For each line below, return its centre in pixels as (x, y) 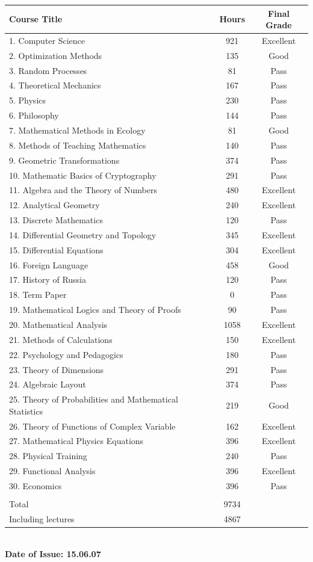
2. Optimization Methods (56, 55)
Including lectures (42, 518)
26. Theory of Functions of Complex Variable (92, 426)
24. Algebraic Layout (48, 384)
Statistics (26, 411)
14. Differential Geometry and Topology (83, 234)
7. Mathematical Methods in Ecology (77, 130)
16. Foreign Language (49, 264)
